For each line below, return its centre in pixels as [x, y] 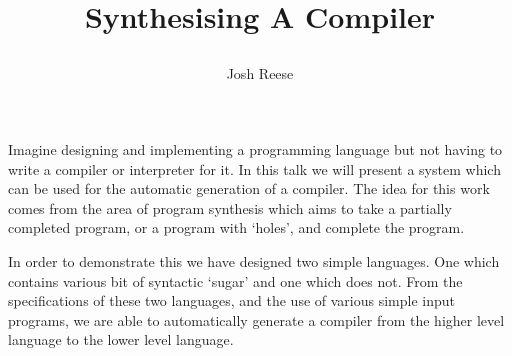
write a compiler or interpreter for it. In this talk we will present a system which [254, 168]
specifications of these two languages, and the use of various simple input [232, 300]
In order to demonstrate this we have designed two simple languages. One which [254, 260]
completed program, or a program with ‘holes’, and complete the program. [236, 227]
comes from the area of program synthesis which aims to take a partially [230, 207]
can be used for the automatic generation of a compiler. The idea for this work [249, 188]
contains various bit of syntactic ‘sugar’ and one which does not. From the [235, 280]
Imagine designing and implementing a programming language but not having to [255, 148]
